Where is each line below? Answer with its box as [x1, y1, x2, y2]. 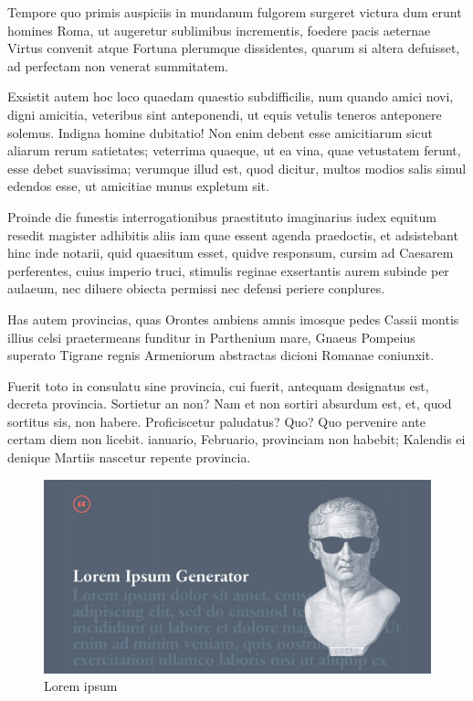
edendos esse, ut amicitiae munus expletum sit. [7, 176, 269, 196]
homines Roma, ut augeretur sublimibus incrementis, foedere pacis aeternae [7, 20, 431, 39]
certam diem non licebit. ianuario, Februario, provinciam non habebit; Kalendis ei [7, 430, 466, 449]
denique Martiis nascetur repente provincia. [7, 448, 251, 467]
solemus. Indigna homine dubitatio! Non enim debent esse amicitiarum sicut [7, 122, 433, 142]
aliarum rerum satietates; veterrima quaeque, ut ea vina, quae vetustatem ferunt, [7, 141, 461, 160]
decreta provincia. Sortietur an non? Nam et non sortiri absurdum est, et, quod [7, 394, 452, 413]
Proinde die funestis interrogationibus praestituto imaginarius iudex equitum [7, 207, 436, 226]
